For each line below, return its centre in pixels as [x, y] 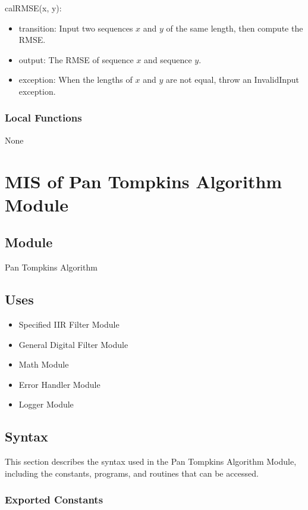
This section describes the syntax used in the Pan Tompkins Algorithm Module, [151, 461]
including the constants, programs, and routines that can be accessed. [132, 473]
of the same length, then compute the [235, 28]
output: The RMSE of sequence [76, 59]
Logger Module [46, 404]
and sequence [168, 59]
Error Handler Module [59, 384]
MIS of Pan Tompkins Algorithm [144, 181]
